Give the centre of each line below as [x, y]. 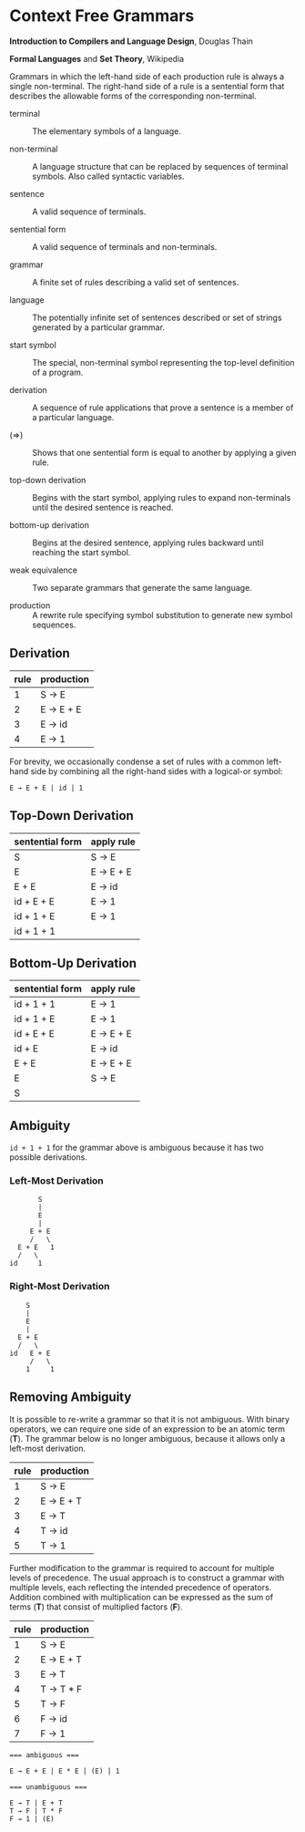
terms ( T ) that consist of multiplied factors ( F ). [97, 1607]
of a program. [58, 372]
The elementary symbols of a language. [107, 131]
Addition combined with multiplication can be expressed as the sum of [142, 1597]
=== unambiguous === [49, 1787]
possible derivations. [49, 1157]
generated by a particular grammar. [99, 327]
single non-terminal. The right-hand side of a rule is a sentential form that [147, 86]
